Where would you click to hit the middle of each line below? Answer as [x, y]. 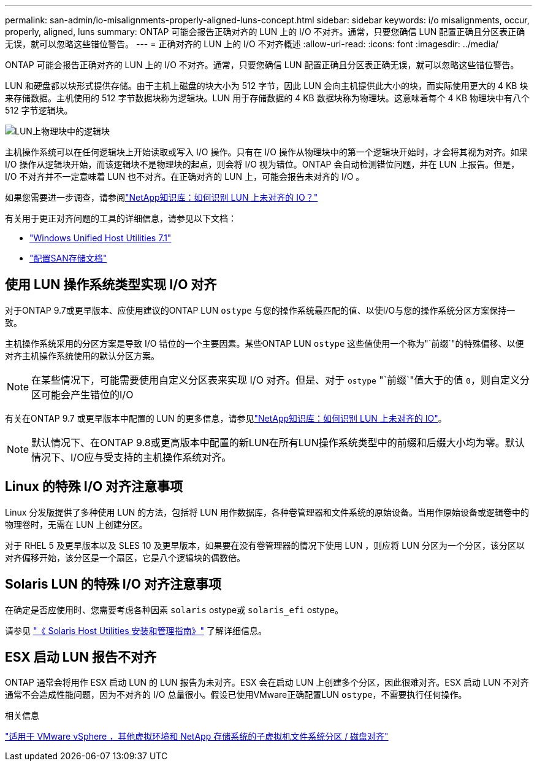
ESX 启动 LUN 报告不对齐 [81, 657]
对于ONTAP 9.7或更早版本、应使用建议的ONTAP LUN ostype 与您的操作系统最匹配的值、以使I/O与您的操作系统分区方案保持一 [260, 310]
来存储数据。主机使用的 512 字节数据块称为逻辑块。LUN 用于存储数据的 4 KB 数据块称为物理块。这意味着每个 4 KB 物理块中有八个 [268, 98]
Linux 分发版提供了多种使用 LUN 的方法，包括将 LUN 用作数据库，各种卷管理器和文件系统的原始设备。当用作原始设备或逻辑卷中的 [267, 512]
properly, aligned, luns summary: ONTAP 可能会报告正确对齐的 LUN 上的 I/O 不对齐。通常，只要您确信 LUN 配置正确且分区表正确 [265, 32]
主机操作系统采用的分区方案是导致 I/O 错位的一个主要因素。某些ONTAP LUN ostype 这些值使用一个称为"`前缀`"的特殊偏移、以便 [265, 343]
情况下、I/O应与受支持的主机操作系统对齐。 [131, 457]
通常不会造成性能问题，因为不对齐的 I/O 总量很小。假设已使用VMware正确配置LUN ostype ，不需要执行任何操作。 [236, 695]
